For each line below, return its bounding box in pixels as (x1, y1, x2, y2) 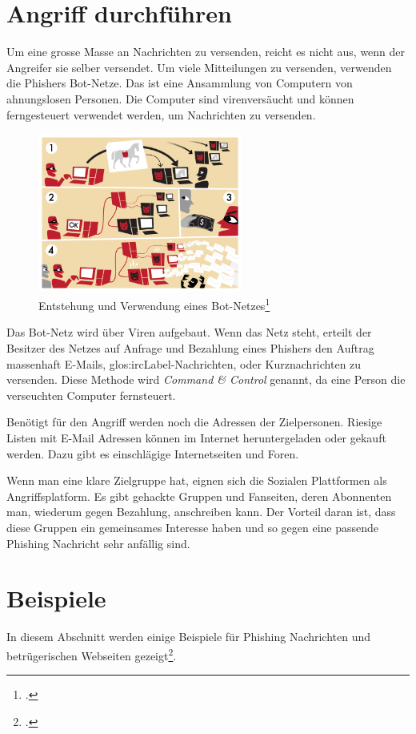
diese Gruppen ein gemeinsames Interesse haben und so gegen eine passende (6, 518, 379, 535)
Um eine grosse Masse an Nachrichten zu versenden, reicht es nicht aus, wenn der (6, 43, 406, 60)
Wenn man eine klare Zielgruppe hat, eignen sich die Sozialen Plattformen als (6, 472, 387, 489)
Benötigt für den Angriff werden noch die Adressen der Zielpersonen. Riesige (6, 413, 382, 430)
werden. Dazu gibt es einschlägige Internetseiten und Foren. (6, 445, 299, 462)
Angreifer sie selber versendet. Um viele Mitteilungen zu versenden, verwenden (6, 58, 392, 75)
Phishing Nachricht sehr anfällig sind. (6, 534, 190, 551)
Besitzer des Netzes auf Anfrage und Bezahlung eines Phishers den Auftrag (6, 340, 374, 357)
